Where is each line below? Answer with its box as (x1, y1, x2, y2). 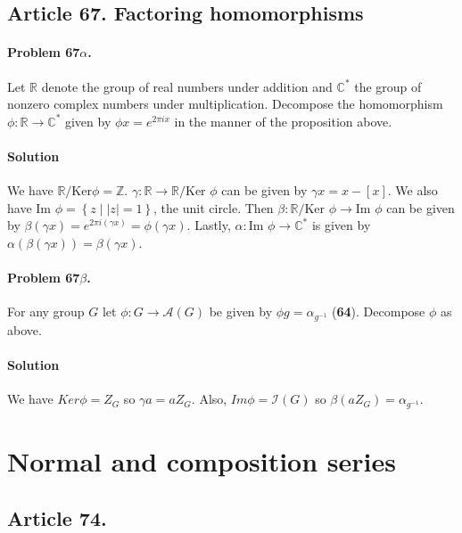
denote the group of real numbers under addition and (41, 77, 333, 95)
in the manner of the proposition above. (174, 111, 392, 130)
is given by (311, 216, 371, 234)
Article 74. (7, 504, 107, 531)
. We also (387, 181, 438, 200)
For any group (7, 302, 85, 321)
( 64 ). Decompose (332, 302, 425, 321)
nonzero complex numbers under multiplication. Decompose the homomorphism (7, 94, 443, 113)
